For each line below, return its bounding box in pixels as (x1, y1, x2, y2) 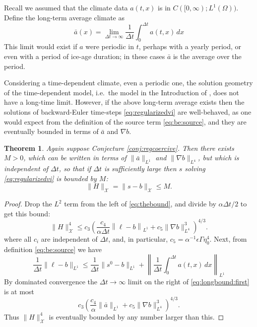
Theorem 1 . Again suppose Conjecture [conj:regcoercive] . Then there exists (4, 142, 234, 153)
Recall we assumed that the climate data (4, 2, 128, 12)
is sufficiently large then (104, 163, 177, 174)
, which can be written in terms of (23, 152, 127, 163)
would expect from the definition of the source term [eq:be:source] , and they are (4, 116, 247, 127)
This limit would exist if (4, 41, 77, 52)
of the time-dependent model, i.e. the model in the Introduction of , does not (4, 87, 239, 97)
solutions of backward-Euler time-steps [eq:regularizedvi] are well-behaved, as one (4, 107, 252, 117)
